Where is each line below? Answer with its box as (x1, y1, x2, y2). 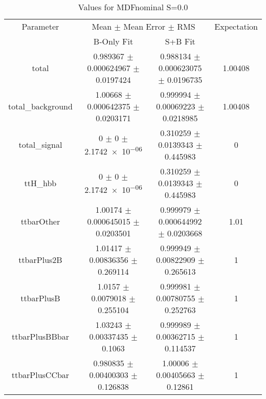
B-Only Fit (93, 35, 134, 47)
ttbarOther (20, 215, 60, 227)
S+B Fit (165, 35, 195, 47)
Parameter (21, 20, 59, 32)
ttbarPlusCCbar (11, 369, 70, 381)
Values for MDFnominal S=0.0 (78, 1, 188, 13)
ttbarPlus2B (18, 254, 62, 265)
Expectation (214, 20, 258, 32)
